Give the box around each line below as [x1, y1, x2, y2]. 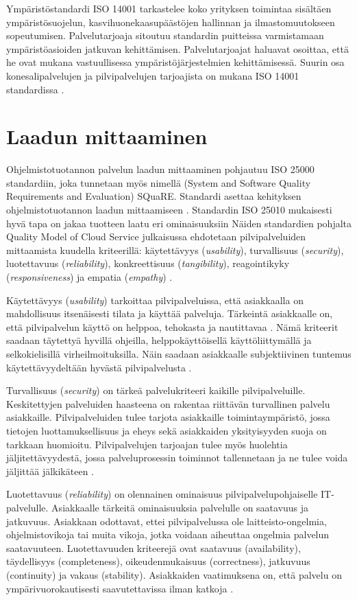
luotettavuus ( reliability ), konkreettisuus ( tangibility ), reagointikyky [6, 256, 290, 270]
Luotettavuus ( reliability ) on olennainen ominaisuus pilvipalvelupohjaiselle [6, 487, 318, 501]
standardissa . [6, 82, 64, 96]
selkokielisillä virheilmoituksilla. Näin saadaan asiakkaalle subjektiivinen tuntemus [6, 347, 352, 360]
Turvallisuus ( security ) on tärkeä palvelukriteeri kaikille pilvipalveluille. [6, 383, 306, 397]
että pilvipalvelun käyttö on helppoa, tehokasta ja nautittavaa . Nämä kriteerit [6, 319, 338, 334]
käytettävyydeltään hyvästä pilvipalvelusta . [6, 360, 192, 374]
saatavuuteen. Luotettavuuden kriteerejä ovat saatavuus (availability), [6, 540, 301, 555]
